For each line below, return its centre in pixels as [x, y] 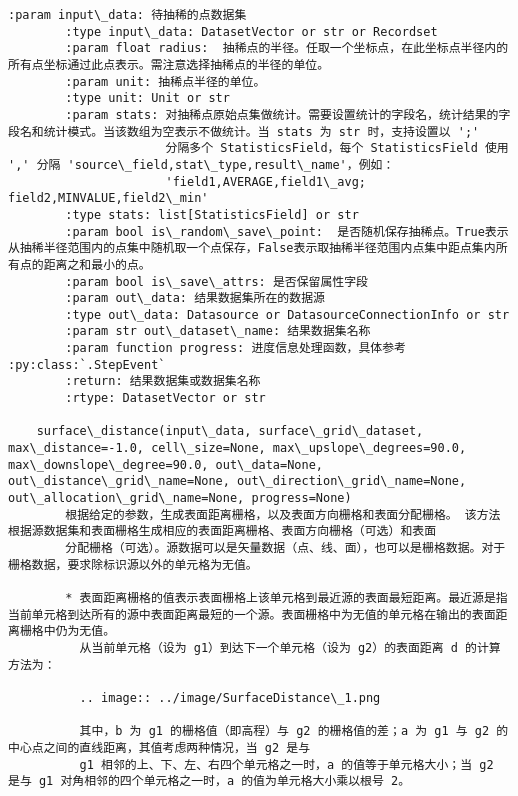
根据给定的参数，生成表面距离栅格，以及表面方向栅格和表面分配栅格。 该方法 [283, 514]
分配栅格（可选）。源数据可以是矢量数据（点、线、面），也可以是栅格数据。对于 [285, 548]
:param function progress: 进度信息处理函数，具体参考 [235, 348]
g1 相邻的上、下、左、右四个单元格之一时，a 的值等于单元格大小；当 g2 [286, 764]
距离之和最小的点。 [97, 264]
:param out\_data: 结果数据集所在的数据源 [195, 298]
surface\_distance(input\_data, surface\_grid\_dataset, [230, 431]
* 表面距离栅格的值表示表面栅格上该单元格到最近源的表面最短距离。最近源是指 [286, 597]
